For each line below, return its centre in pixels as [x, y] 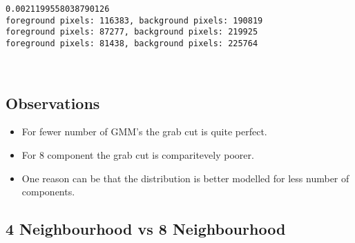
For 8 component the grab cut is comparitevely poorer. [138, 155]
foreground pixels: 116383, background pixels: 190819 [134, 20]
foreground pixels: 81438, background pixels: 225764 [132, 43]
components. [48, 192]
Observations [53, 103]
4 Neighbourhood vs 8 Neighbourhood [146, 229]
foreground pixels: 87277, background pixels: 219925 [132, 32]
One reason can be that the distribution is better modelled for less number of [185, 178]
